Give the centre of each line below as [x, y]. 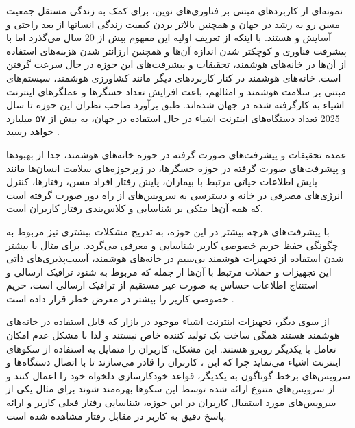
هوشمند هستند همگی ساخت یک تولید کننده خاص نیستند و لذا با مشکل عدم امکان [173, 335]
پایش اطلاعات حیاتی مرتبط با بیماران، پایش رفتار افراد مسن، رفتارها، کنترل [162, 181]
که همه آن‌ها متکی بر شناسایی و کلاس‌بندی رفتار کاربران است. [135, 208]
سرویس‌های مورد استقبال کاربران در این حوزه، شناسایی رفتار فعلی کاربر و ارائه [171, 402]
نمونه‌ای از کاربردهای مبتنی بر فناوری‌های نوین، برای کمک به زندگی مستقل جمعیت [175, 10]
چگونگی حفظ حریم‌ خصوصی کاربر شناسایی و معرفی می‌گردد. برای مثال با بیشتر [172, 245]
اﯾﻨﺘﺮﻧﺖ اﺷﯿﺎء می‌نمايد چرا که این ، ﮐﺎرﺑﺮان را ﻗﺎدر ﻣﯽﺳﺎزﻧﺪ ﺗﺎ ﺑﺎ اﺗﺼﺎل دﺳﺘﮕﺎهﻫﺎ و [174, 362]
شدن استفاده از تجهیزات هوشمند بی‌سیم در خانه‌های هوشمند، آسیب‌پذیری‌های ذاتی [175, 258]
